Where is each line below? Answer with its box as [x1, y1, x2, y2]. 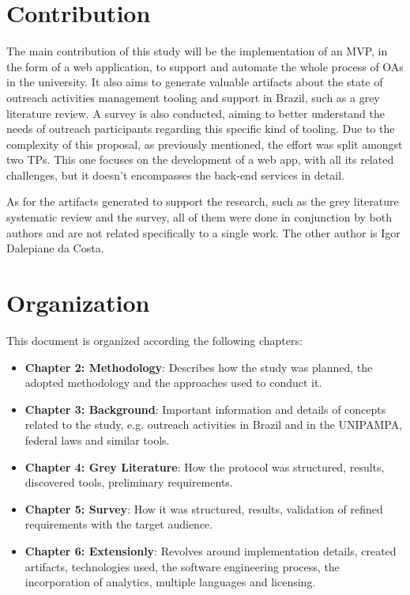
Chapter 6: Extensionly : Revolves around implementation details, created [24, 542, 397, 559]
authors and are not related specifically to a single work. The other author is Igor [6, 224, 401, 241]
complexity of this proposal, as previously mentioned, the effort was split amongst [6, 135, 403, 152]
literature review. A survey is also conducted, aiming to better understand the [6, 104, 385, 121]
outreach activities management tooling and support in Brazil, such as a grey [6, 89, 380, 105]
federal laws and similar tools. [24, 431, 170, 448]
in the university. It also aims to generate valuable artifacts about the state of [6, 74, 383, 90]
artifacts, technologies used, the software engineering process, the [24, 558, 340, 574]
